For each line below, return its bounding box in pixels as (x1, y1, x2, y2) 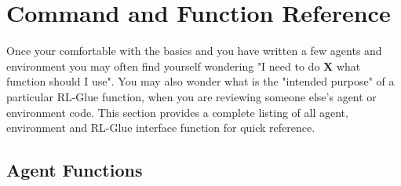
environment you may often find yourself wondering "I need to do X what (6, 57, 361, 74)
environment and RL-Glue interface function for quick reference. (6, 119, 315, 136)
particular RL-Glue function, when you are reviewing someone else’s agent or (6, 88, 377, 104)
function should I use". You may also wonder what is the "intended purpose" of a (6, 73, 395, 89)
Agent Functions (6, 158, 143, 182)
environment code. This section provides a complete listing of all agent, (6, 104, 348, 120)
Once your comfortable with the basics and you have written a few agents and (6, 42, 382, 59)
